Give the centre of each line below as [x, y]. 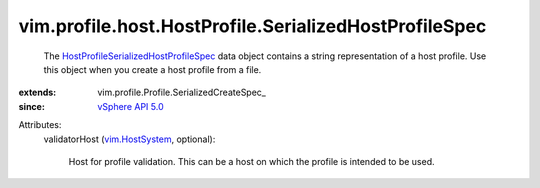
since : [31, 106]
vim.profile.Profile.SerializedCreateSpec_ [182, 92]
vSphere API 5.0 [130, 106]
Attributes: [40, 125]
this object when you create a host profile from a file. [152, 69]
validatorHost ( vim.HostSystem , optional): [129, 139]
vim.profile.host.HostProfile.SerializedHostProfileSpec [252, 26]
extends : [37, 92]
